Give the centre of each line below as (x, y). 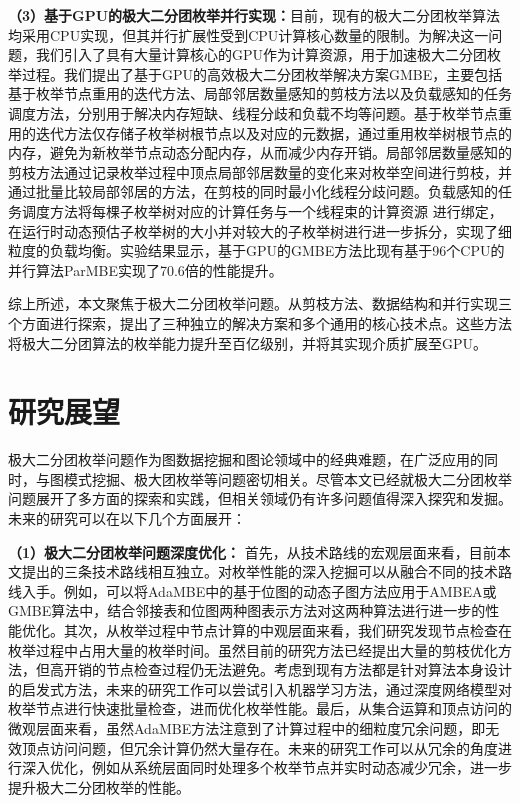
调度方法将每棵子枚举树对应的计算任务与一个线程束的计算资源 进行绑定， (262, 210)
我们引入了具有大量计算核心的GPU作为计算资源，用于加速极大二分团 (261, 54)
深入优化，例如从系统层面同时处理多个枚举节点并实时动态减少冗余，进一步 (266, 767)
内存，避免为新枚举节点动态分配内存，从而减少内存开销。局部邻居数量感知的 (260, 152)
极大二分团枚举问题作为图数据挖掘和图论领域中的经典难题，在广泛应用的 (246, 459)
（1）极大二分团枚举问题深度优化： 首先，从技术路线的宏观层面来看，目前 (252, 551)
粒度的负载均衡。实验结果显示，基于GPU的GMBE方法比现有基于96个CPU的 (256, 250)
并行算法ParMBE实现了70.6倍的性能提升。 (145, 269)
